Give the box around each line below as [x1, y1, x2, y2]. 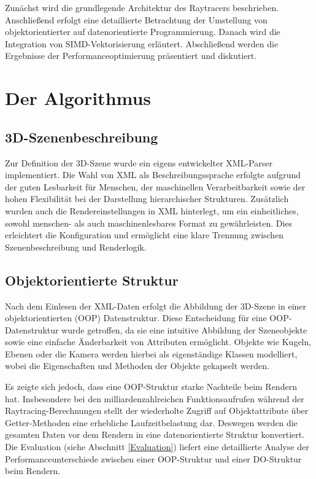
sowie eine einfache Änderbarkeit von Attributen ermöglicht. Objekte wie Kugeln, [5, 335, 312, 348]
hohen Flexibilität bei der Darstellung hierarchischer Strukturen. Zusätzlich [5, 192, 289, 205]
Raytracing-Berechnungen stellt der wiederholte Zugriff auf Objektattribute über [5, 404, 309, 417]
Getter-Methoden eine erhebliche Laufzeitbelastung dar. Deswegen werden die [5, 416, 298, 429]
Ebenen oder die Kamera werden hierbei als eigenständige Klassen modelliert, [5, 347, 298, 360]
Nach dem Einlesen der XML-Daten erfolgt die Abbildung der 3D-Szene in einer [5, 299, 307, 312]
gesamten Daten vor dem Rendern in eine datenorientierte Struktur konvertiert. [5, 428, 305, 441]
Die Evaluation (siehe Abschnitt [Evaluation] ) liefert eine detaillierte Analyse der [5, 440, 309, 453]
